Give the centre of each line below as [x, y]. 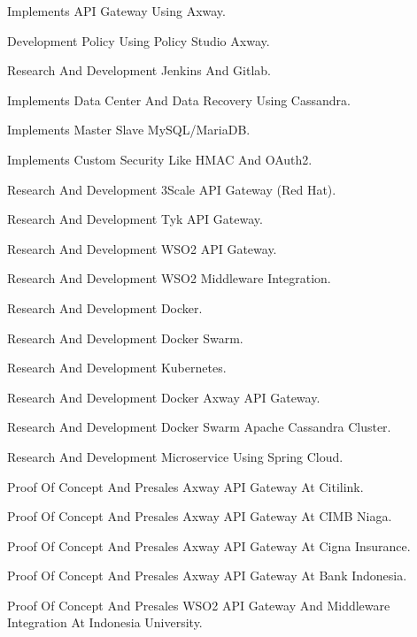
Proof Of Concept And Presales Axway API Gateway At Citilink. [185, 486]
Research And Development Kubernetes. [117, 368]
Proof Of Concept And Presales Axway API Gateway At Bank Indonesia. [207, 576]
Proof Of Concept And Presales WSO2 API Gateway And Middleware [199, 605]
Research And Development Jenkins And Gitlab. [139, 70]
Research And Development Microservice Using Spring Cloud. [175, 456]
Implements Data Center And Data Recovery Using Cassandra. [179, 100]
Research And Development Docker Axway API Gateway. [164, 397]
